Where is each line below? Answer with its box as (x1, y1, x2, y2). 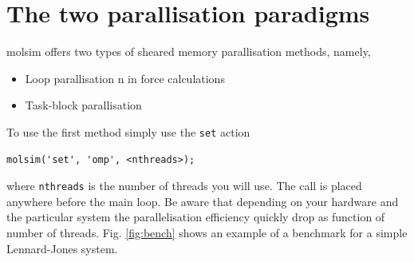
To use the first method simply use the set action (6, 123, 250, 140)
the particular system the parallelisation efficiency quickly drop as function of (6, 208, 385, 225)
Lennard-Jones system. (6, 240, 118, 256)
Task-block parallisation (25, 97, 142, 113)
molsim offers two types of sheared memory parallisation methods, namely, (6, 43, 371, 60)
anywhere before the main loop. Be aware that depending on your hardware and (6, 193, 399, 209)
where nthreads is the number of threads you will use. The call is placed (6, 177, 362, 194)
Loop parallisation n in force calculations (25, 69, 225, 86)
